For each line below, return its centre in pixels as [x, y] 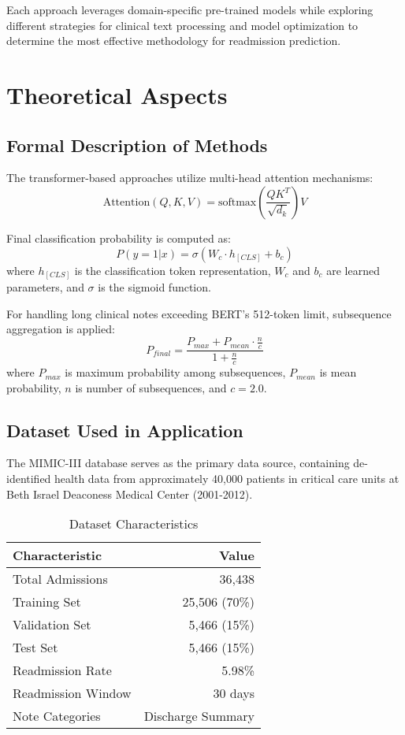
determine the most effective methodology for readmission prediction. [174, 41]
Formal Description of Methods [137, 145]
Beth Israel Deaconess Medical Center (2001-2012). [130, 494]
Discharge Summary [199, 716]
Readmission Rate [62, 670]
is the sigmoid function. [154, 287]
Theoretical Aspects [117, 94]
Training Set [47, 602]
